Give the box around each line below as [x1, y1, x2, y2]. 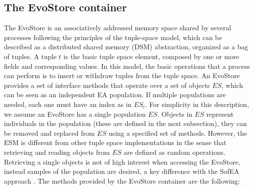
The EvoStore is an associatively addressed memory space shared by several [4, 22, 231, 33]
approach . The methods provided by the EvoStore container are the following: [4, 175, 240, 186]
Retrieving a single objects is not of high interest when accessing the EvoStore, [4, 156, 240, 167]
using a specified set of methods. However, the [108, 127, 247, 138]
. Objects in [157, 108, 193, 119]
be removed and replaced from [4, 127, 95, 138]
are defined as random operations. [123, 147, 226, 157]
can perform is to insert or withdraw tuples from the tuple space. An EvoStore [4, 70, 240, 81]
